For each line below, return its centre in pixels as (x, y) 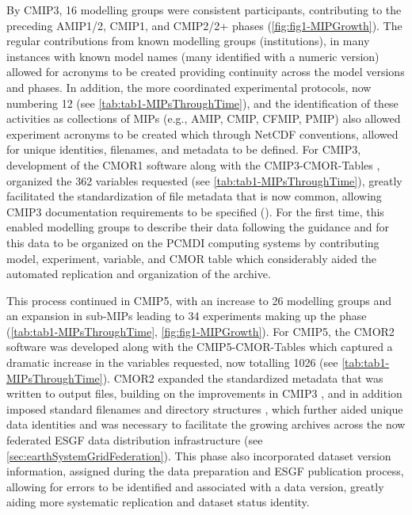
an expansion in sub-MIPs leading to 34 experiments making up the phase (187, 316)
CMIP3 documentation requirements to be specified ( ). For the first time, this (195, 211)
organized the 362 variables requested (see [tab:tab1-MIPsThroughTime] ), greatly (204, 180)
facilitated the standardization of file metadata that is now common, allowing (194, 196)
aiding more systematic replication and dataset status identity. (158, 502)
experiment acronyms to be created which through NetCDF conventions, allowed (202, 134)
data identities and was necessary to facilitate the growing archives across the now (206, 424)
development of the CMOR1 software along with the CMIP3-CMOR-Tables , (193, 164)
